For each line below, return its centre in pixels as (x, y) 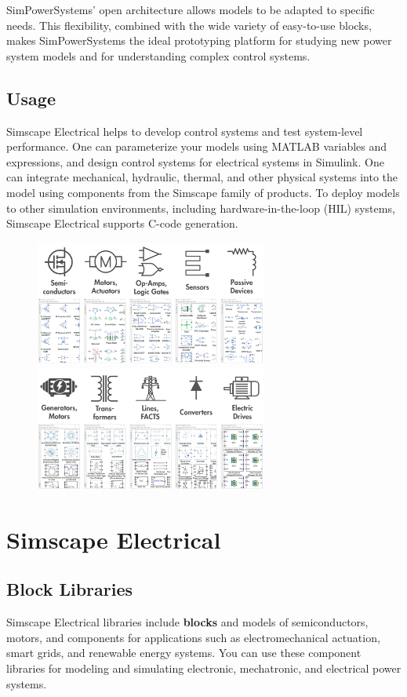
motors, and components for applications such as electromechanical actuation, (193, 637)
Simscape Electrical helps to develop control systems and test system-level (185, 131)
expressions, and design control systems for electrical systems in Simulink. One (195, 161)
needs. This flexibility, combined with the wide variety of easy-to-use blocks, (189, 25)
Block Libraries (70, 589)
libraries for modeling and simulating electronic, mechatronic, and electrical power (204, 668)
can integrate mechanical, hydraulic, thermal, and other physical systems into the (202, 177)
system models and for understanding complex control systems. (158, 55)
